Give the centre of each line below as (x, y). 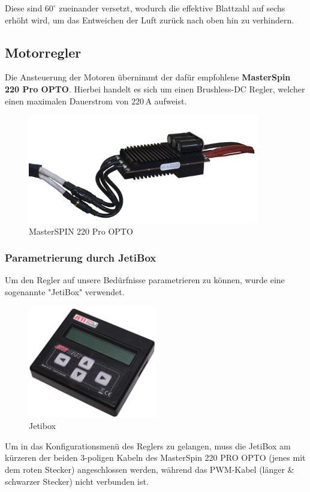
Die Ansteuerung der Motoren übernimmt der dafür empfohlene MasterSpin (148, 77)
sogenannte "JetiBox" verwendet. (65, 292)
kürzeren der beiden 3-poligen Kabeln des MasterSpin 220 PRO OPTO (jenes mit (155, 457)
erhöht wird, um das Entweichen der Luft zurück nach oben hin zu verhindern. (150, 19)
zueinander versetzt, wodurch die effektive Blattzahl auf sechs (172, 8)
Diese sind (24, 8)
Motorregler (43, 52)
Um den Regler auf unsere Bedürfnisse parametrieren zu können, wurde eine (145, 280)
